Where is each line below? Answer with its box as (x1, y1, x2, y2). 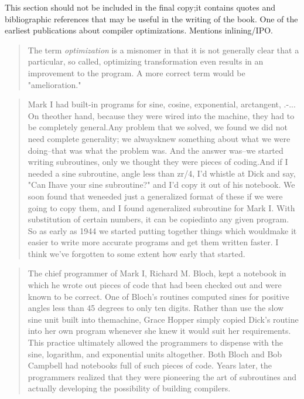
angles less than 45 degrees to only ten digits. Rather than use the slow (28, 302, 284, 314)
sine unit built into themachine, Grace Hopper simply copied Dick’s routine (28, 313, 299, 325)
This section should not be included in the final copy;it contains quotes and (5, 1, 276, 13)
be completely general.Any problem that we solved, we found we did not (28, 121, 288, 133)
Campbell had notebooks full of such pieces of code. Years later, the (28, 359, 272, 371)
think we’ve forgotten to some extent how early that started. (28, 247, 245, 259)
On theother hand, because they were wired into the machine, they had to (28, 109, 295, 121)
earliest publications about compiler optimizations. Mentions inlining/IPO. (5, 24, 273, 36)
